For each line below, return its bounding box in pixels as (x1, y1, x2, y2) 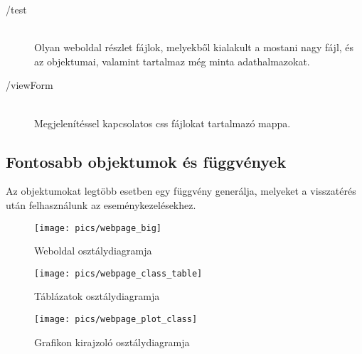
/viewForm (6, 77, 53, 92)
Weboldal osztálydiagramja (34, 243, 152, 258)
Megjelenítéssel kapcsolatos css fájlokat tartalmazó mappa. (34, 115, 291, 130)
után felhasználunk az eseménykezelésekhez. (6, 197, 196, 212)
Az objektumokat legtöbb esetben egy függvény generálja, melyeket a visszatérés (6, 183, 356, 198)
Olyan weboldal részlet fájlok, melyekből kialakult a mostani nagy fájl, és (34, 40, 354, 55)
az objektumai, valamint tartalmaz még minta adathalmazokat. (34, 53, 310, 68)
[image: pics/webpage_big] (34, 222, 161, 233)
